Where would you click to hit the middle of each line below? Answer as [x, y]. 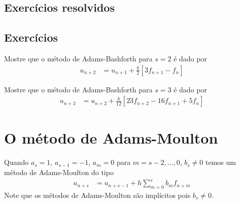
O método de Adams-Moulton [111, 138]
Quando [16, 162]
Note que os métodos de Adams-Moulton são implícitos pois [97, 195]
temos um [221, 162]
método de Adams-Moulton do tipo [59, 172]
